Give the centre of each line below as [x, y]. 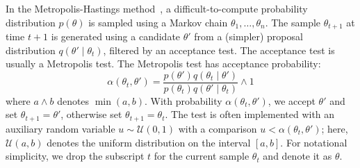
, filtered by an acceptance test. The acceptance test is [219, 50]
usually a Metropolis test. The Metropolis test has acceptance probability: [163, 64]
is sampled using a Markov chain [158, 22]
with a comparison [218, 128]
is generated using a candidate [116, 36]
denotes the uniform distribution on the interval [149, 142]
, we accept [292, 100]
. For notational [314, 142]
